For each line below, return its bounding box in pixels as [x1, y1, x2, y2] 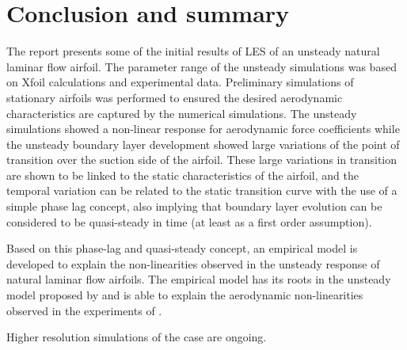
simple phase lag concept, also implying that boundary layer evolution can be [6, 198, 382, 215]
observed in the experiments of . [6, 302, 162, 318]
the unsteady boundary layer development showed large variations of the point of [6, 135, 400, 152]
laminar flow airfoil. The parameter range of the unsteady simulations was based [6, 58, 397, 74]
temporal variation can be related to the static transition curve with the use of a [6, 182, 397, 199]
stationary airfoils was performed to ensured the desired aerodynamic [6, 89, 343, 105]
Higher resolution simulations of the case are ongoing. [6, 329, 267, 345]
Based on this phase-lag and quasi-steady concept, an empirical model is [6, 240, 358, 257]
